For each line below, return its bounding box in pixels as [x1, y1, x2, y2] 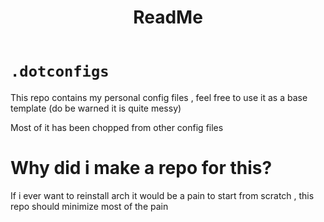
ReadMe [133, 6, 203, 29]
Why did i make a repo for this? [10, 157, 273, 180]
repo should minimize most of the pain [10, 200, 169, 212]
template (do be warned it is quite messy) [10, 102, 182, 114]
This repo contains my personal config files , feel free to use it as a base [10, 91, 308, 103]
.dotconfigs [10, 62, 110, 81]
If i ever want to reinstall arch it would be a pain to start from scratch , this [10, 189, 315, 201]
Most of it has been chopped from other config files [10, 121, 224, 133]
